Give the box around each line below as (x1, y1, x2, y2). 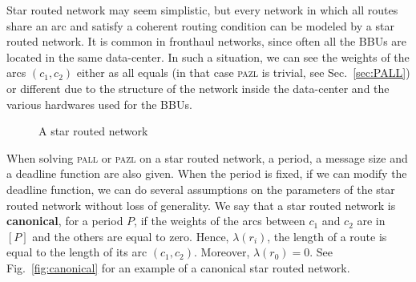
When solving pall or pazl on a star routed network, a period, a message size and (6, 149, 408, 166)
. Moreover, (193, 244, 250, 260)
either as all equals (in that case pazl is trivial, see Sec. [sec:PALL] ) (76, 64, 410, 81)
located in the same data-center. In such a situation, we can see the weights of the (6, 48, 410, 65)
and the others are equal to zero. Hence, (32, 228, 229, 244)
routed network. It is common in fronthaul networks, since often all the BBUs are (6, 33, 407, 50)
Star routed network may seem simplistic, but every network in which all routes (6, 2, 398, 18)
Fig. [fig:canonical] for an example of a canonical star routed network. (6, 259, 350, 276)
